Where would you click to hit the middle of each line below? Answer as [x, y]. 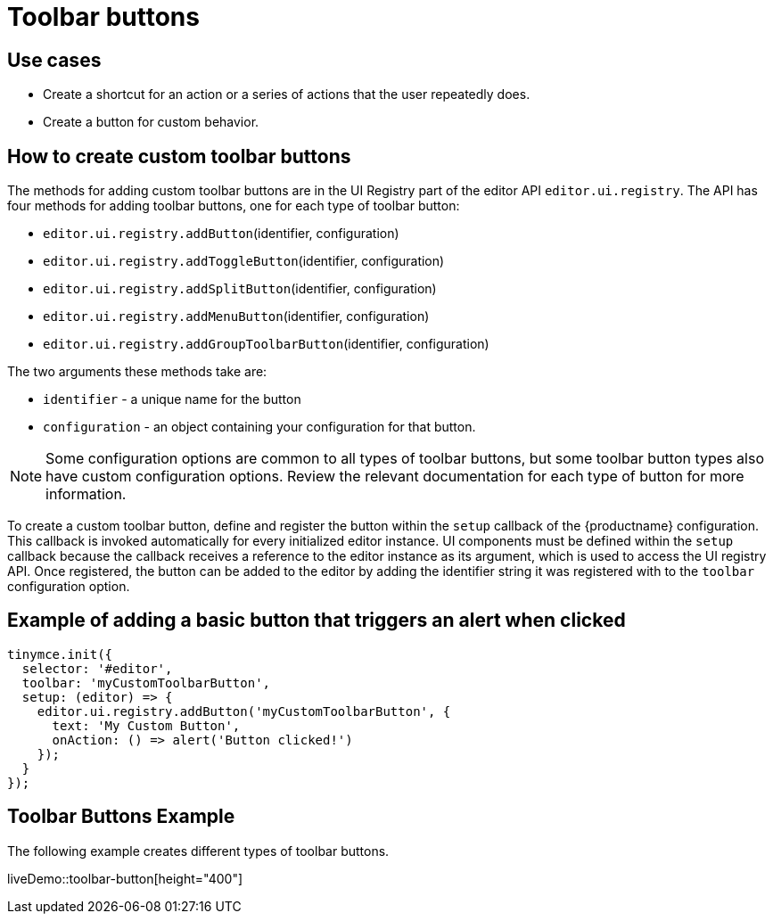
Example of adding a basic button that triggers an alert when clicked [317, 621]
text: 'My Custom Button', [146, 725]
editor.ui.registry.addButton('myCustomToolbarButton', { [244, 711]
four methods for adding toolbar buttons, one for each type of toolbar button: [234, 206]
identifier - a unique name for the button [172, 399]
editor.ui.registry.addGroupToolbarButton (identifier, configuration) [266, 344]
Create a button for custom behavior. [151, 122]
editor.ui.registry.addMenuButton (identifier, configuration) [236, 317]
